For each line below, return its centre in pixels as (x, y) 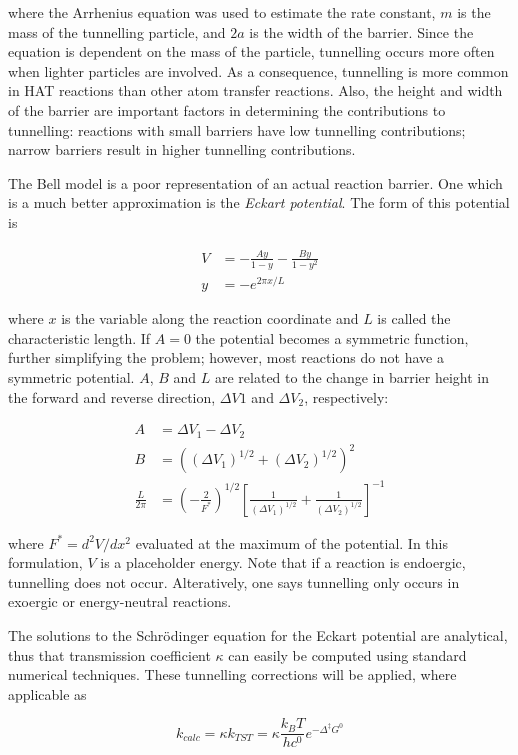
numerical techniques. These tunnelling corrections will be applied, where (232, 674)
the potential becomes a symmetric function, (332, 337)
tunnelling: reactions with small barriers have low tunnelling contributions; (237, 129)
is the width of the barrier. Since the (361, 31)
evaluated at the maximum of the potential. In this (291, 542)
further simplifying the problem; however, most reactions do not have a (226, 357)
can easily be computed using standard (347, 654)
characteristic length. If (79, 337)
